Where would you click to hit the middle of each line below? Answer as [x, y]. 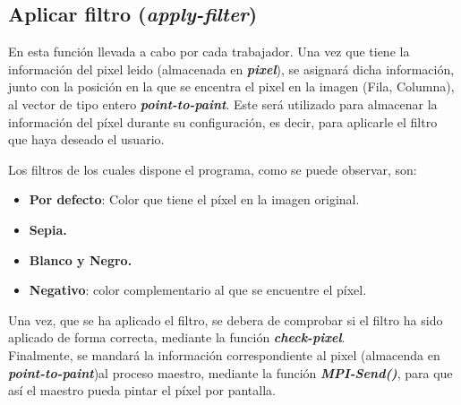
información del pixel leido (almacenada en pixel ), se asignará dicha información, [231, 69]
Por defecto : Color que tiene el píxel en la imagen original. [194, 199]
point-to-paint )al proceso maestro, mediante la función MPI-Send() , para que [230, 372]
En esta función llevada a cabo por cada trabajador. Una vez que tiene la [209, 52]
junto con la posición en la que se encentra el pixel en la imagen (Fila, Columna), [231, 86]
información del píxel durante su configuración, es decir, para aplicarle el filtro [223, 121]
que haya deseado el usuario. [86, 139]
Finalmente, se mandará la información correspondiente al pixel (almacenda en [224, 354]
